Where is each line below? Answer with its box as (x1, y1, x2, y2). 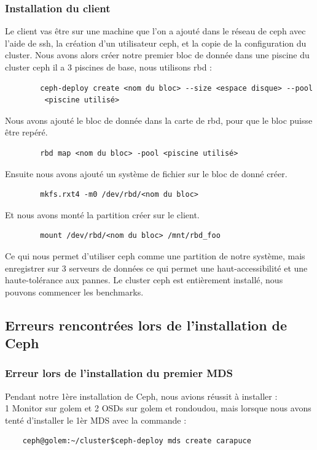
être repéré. (5, 126, 48, 139)
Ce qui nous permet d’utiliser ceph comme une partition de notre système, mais (5, 249, 305, 262)
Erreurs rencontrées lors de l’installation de (5, 315, 288, 334)
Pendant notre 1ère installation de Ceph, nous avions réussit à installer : (5, 389, 278, 402)
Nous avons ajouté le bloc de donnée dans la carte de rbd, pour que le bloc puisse (5, 113, 313, 126)
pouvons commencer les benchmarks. (5, 285, 144, 298)
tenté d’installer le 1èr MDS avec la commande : (5, 413, 187, 426)
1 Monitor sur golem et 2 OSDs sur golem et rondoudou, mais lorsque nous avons (5, 402, 311, 414)
